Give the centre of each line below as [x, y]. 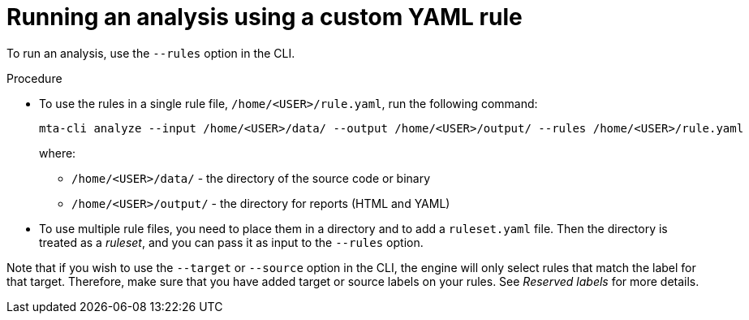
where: [58, 153]
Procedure [34, 78]
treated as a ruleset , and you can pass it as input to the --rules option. [231, 242]
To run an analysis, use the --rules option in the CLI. [151, 53]
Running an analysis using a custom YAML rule [265, 17]
